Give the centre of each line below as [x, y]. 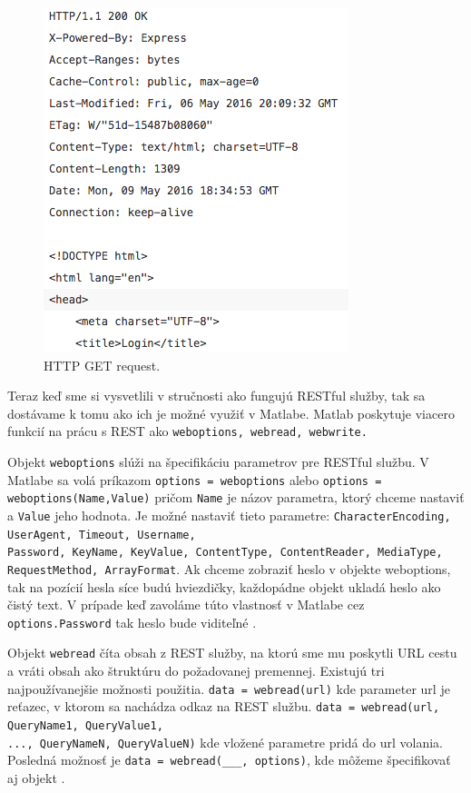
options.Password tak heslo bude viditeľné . [132, 622]
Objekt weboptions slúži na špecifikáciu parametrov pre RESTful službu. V [218, 462]
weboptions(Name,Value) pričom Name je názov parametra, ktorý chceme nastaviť [236, 497]
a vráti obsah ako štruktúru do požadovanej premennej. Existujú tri [196, 671]
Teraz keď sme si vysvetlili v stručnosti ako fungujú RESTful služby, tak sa [216, 396]
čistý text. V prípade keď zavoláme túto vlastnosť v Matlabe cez [186, 605]
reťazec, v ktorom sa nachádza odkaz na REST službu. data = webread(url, [224, 706]
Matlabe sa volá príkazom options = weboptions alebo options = [195, 479]
